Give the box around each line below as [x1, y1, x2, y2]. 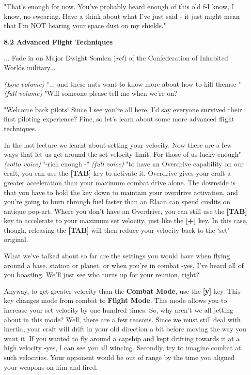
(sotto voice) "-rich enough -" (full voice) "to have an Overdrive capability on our [4, 158, 244, 168]
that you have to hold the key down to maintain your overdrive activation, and [4, 187, 238, 197]
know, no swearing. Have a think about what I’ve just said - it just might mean [4, 11, 240, 21]
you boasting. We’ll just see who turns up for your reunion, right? [4, 270, 200, 280]
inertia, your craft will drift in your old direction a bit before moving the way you [4, 324, 247, 334]
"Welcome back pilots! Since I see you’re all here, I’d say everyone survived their [4, 104, 242, 114]
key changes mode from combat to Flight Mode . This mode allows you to [4, 295, 227, 305]
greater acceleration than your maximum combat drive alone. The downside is [4, 177, 235, 187]
